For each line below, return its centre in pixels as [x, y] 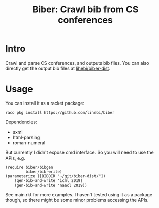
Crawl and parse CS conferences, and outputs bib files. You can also [77, 63]
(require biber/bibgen [29, 167]
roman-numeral [29, 142]
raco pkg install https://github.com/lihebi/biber [60, 112]
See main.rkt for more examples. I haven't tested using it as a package [79, 194]
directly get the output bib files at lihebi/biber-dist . [58, 68]
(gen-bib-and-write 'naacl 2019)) [51, 185]
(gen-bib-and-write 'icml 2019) [49, 180]
